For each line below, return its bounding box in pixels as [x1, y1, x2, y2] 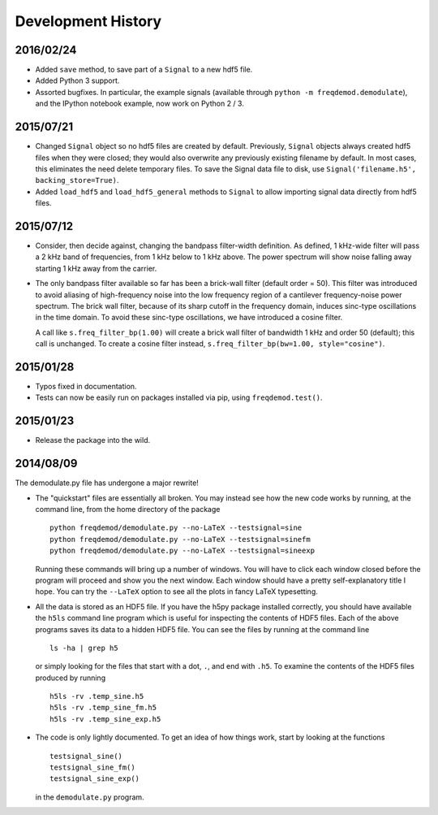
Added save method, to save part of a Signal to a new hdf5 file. [35, 65, 253, 75]
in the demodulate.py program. [35, 792, 145, 802]
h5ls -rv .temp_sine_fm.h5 [49, 703, 157, 713]
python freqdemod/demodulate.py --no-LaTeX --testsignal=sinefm [49, 535, 311, 544]
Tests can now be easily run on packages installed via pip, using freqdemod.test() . [35, 392, 324, 402]
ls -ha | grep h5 [49, 643, 118, 652]
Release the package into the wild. [35, 436, 151, 445]
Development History [15, 12, 162, 30]
